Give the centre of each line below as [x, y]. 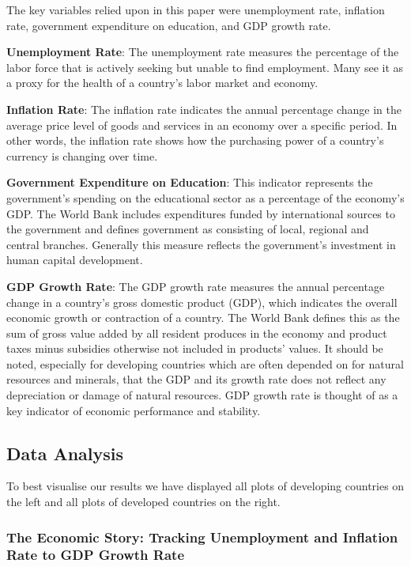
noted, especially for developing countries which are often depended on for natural [205, 363]
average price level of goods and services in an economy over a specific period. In [202, 125]
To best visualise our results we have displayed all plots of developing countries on [205, 486]
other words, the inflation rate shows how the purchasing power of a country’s [195, 140]
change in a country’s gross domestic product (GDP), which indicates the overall [202, 302]
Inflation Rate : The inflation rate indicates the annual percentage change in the [204, 109]
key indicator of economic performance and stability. [134, 410]
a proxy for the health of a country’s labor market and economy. [162, 83]
